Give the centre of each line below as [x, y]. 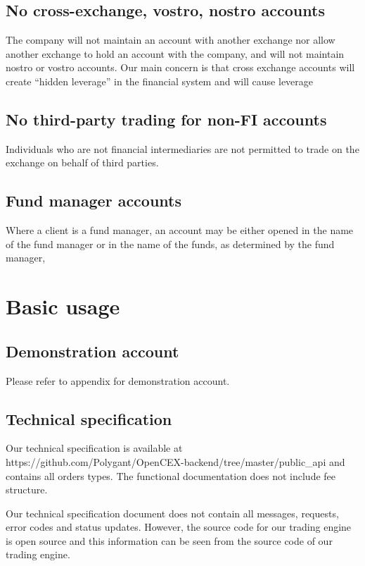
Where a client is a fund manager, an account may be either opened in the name [180, 230]
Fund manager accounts [94, 201]
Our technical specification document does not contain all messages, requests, [172, 513]
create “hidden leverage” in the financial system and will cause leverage [160, 81]
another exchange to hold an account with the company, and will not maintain [175, 53]
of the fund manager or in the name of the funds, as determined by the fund [170, 244]
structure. [27, 490]
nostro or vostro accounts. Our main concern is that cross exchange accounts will [180, 67]
